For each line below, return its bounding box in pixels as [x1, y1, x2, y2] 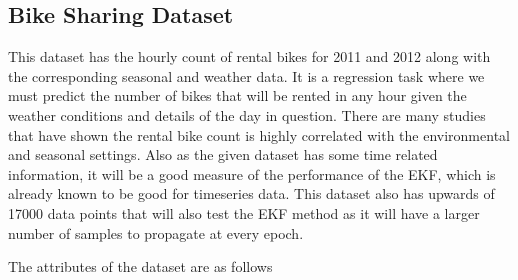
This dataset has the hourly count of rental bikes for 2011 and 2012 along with [8, 46, 491, 67]
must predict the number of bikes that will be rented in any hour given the [8, 85, 467, 106]
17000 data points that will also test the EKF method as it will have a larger [8, 202, 480, 223]
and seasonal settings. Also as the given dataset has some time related [8, 144, 438, 165]
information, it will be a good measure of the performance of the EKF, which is [8, 163, 496, 184]
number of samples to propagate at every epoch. [8, 222, 304, 243]
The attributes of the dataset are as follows [8, 256, 273, 277]
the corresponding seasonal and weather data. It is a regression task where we [8, 65, 485, 86]
